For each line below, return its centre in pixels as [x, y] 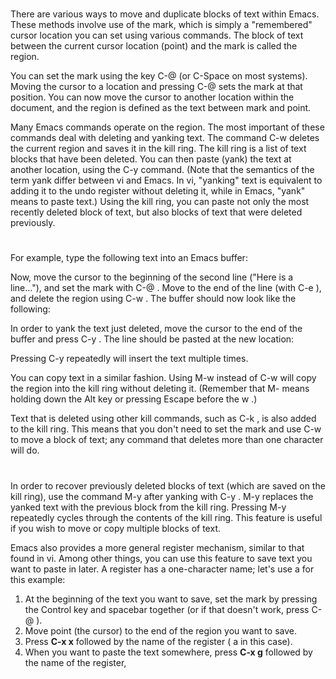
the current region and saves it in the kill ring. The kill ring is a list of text [158, 149]
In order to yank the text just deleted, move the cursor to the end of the [156, 329]
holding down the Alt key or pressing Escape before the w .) [134, 399]
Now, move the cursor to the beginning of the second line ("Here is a [152, 277]
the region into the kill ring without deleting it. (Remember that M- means [160, 389]
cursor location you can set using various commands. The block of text [157, 35]
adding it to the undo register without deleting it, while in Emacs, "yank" [158, 191]
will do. [25, 450]
